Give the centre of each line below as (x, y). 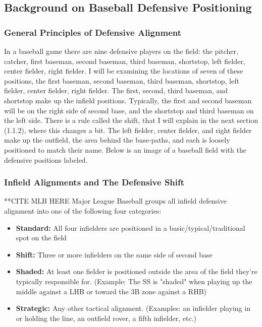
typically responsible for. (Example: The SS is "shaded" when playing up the (134, 281)
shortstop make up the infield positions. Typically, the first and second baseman (128, 100)
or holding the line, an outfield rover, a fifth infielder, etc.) (106, 318)
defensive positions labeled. (46, 159)
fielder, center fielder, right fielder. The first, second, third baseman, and (116, 90)
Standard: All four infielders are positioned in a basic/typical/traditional (130, 227)
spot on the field (41, 238)
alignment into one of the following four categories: (83, 210)
